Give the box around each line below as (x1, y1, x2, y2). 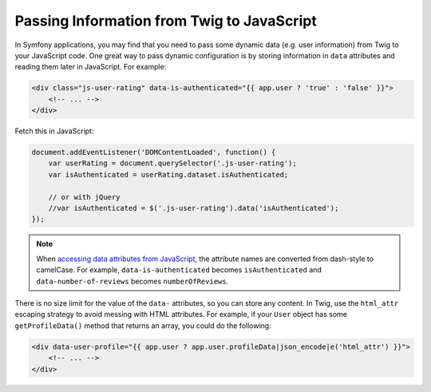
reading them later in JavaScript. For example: (14, 62, 167, 72)
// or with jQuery (48, 192, 121, 201)
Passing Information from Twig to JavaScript (14, 12, 317, 30)
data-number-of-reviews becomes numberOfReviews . (36, 276, 229, 286)
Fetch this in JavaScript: (14, 126, 94, 136)
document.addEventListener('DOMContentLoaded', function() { (31, 148, 276, 157)
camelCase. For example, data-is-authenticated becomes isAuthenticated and (36, 265, 322, 275)
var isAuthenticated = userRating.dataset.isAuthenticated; (48, 170, 289, 179)
